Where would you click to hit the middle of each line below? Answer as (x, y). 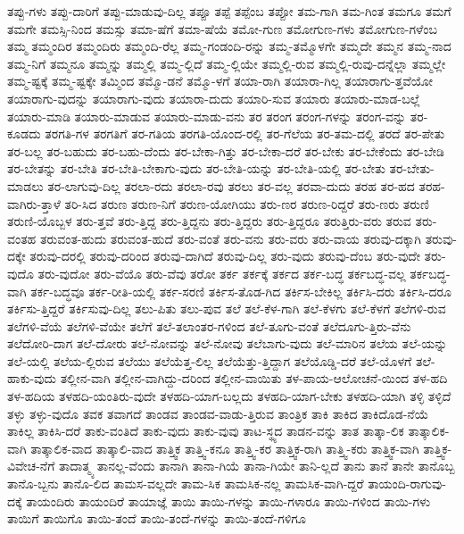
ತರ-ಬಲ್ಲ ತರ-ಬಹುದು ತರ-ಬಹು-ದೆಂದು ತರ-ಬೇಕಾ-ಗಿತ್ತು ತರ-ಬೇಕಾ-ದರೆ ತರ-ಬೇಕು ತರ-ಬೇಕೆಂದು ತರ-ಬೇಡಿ (226, 150)
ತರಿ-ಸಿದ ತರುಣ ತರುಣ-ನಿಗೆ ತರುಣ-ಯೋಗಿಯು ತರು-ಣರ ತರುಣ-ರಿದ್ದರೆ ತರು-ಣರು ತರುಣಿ (247, 203)
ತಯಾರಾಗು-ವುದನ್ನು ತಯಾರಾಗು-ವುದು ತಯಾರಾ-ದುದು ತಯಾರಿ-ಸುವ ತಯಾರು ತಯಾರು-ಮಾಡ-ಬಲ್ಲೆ (214, 98)
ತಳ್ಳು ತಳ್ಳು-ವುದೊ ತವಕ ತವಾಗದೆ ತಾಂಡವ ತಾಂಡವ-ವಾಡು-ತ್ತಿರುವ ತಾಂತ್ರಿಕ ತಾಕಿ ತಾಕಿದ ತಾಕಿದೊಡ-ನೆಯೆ (218, 413)
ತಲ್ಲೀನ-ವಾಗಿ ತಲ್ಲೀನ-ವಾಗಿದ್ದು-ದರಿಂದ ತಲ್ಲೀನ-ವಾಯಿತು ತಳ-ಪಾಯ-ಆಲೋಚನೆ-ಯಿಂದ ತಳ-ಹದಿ (254, 378)
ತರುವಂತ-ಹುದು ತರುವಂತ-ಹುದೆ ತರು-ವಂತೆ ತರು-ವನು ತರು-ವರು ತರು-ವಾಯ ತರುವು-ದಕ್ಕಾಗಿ (231, 238)
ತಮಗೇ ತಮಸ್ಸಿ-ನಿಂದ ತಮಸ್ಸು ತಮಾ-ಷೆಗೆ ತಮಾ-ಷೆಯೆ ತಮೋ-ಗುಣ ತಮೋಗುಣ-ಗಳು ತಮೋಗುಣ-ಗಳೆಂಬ (222, 28)
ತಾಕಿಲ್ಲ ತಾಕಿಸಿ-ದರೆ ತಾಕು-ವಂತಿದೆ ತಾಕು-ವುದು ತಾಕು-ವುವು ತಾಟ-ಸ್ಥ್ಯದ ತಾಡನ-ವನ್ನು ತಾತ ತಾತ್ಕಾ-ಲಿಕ (206, 431)
